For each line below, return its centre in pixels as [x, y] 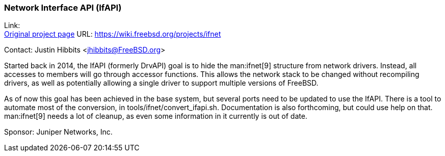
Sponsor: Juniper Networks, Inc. [58, 132]
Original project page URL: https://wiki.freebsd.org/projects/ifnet [113, 34]
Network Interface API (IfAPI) [63, 8]
